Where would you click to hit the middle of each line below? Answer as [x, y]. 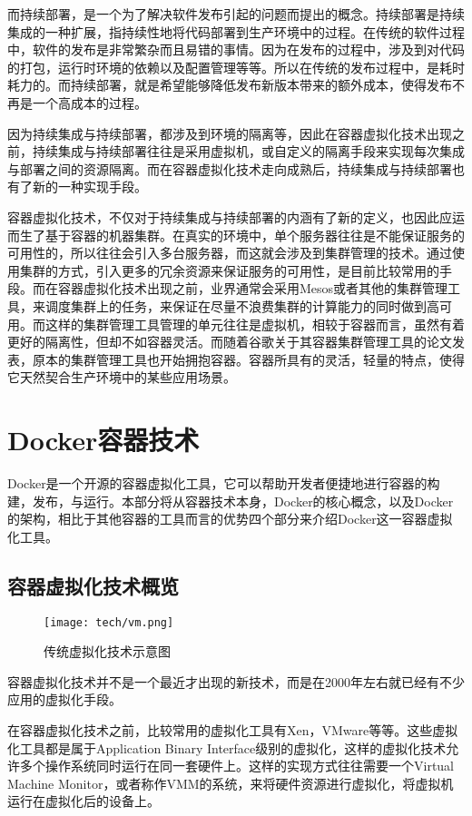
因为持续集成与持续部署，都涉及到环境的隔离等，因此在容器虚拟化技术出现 [230, 133]
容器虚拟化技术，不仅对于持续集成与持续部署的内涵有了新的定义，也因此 [223, 216]
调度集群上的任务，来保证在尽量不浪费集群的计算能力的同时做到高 [242, 305]
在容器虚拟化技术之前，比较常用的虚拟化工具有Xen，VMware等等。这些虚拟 [233, 730]
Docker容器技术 [103, 440]
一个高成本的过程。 [89, 102]
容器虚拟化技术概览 [93, 585]
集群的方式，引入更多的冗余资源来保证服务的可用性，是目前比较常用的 [229, 270]
